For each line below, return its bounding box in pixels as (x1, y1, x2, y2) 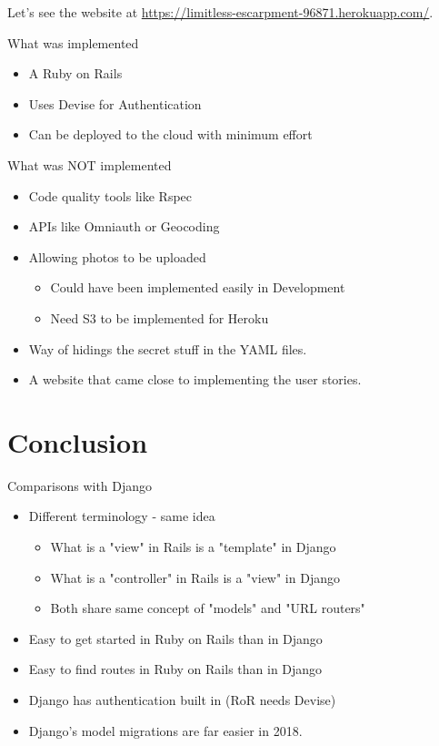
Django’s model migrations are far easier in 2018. (28, 720, 303, 740)
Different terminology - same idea (28, 506, 215, 526)
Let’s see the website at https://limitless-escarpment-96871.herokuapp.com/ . (7, 3, 434, 21)
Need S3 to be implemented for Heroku (50, 308, 269, 327)
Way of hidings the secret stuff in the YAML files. (28, 339, 307, 358)
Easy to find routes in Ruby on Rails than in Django (28, 659, 323, 679)
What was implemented (7, 33, 139, 52)
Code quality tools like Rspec (28, 186, 193, 205)
